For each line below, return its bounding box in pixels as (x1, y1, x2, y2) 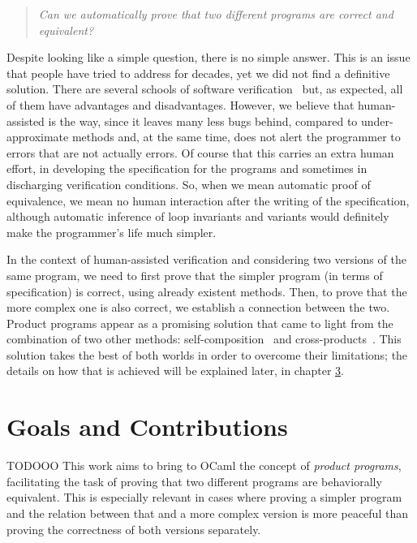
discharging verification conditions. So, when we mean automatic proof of (6, 175, 371, 192)
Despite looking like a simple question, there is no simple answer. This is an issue (6, 49, 411, 66)
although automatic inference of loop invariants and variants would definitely (6, 208, 389, 225)
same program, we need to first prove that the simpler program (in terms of (6, 266, 383, 283)
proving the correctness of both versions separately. (6, 520, 261, 537)
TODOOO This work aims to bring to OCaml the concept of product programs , (6, 457, 402, 474)
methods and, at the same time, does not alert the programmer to (71, 128, 401, 145)
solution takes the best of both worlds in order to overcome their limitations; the (6, 346, 408, 363)
